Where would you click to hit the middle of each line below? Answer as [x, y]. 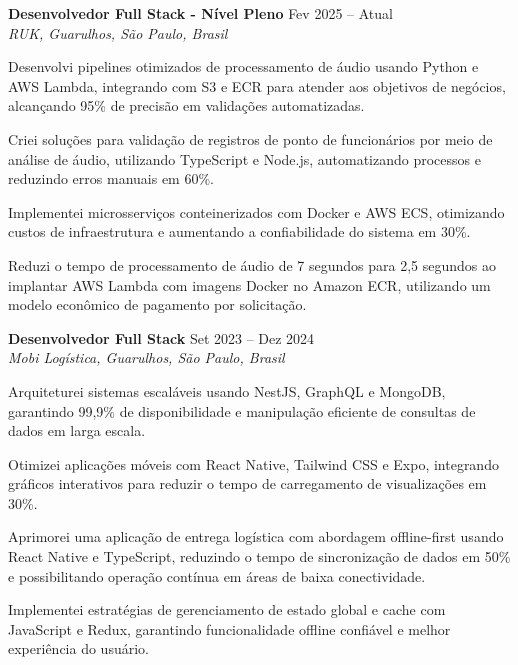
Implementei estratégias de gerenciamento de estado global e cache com [227, 609]
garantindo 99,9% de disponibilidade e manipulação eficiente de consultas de [242, 410]
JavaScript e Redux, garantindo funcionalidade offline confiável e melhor [229, 628]
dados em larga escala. [77, 430]
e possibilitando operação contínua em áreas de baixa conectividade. [217, 575]
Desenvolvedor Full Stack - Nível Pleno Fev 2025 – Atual [200, 13]
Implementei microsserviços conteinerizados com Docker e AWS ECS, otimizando [256, 211]
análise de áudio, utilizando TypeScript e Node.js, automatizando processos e [244, 158]
